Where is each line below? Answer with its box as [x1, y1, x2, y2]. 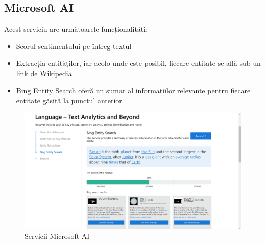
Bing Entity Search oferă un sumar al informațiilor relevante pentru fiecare [16, 85, 251, 95]
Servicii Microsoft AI [25, 231, 90, 241]
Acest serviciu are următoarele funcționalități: [4, 23, 148, 34]
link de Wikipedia [16, 67, 72, 78]
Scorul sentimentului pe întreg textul [16, 40, 132, 51]
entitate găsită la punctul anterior [16, 95, 122, 106]
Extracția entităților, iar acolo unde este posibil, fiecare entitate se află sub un [16, 58, 261, 68]
